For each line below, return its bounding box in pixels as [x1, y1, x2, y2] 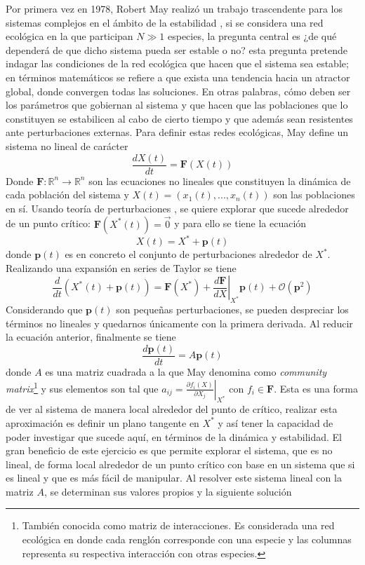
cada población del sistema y [6, 187, 129, 202]
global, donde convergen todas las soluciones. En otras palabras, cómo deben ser [6, 83, 351, 98]
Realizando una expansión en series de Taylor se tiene [6, 260, 237, 275]
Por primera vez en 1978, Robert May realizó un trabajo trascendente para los [6, 1, 343, 15]
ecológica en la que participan [6, 29, 133, 43]
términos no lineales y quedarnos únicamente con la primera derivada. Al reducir [6, 315, 353, 330]
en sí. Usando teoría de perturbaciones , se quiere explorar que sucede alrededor [6, 200, 349, 215]
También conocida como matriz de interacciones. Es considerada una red [22, 518, 335, 533]
